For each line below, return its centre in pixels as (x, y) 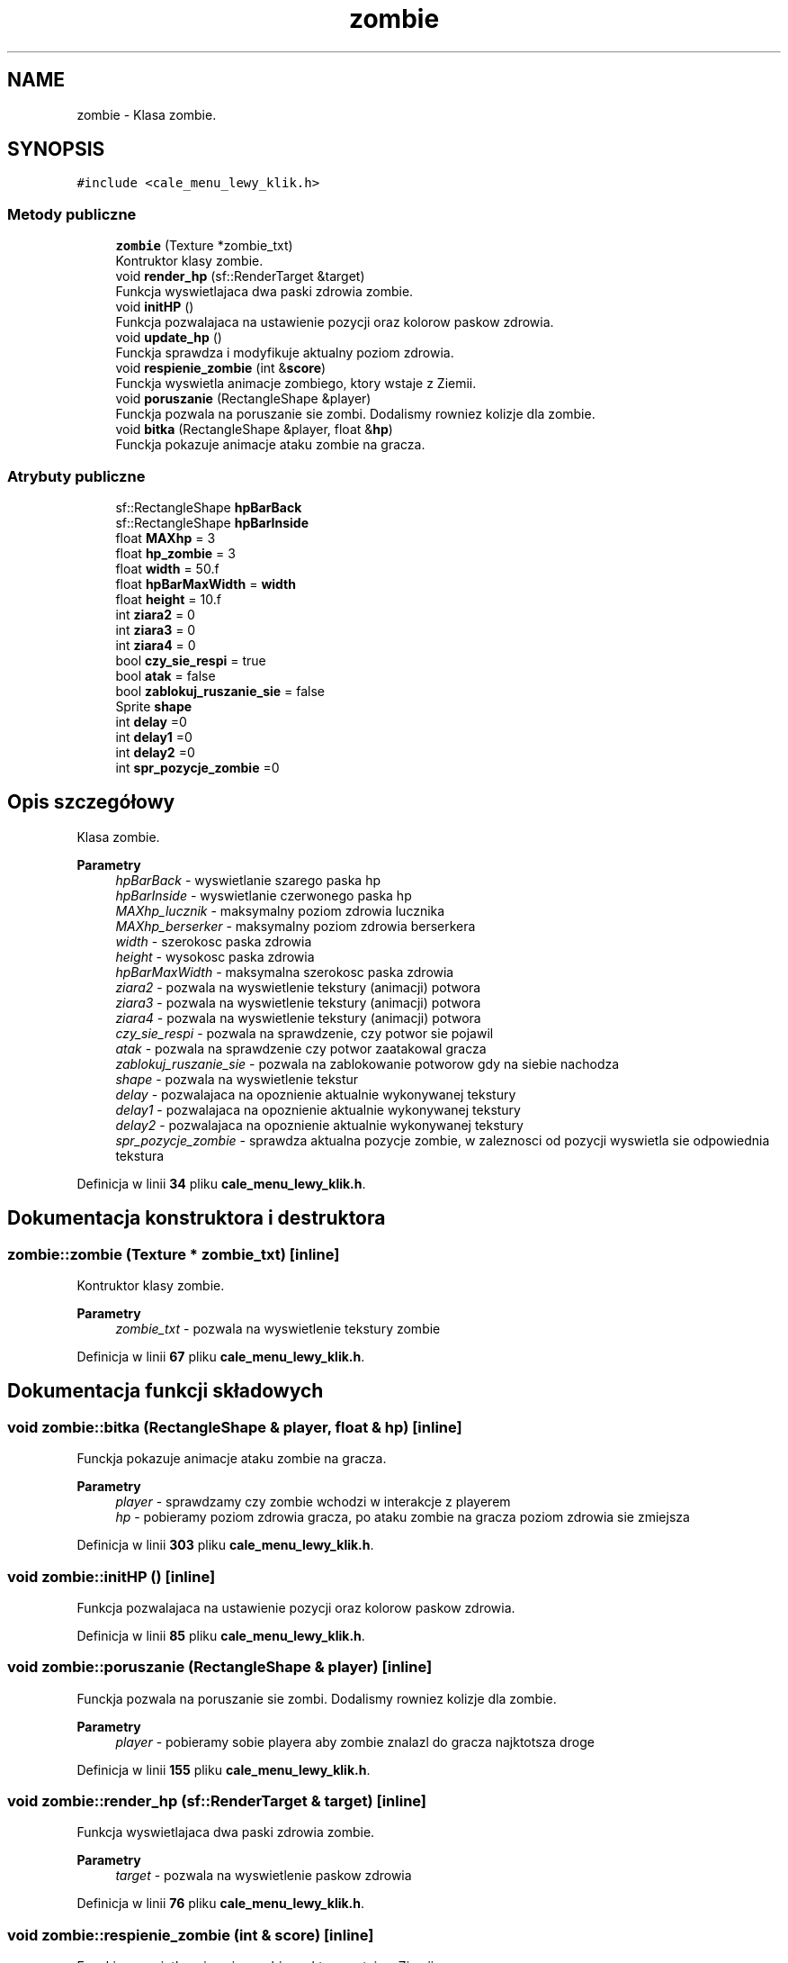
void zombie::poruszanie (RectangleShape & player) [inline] (220, 1667)
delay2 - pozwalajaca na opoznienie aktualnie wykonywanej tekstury (319, 1125)
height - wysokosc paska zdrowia (215, 956)
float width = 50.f (167, 568)
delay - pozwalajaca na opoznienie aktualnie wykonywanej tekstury (316, 1094)
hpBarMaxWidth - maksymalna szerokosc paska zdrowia (285, 972)
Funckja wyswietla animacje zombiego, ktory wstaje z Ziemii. (296, 384)
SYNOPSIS (56, 149)
